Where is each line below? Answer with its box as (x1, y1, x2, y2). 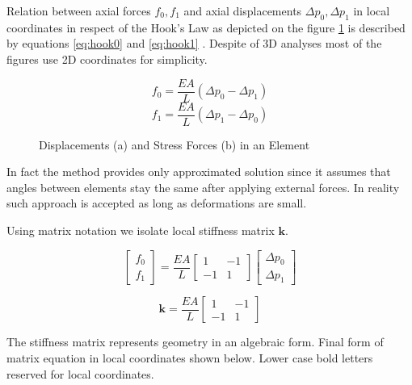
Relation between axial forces (6, 2, 151, 19)
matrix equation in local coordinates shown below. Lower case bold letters (6, 349, 373, 366)
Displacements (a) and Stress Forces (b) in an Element (39, 136, 310, 153)
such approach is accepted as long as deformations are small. (6, 195, 307, 211)
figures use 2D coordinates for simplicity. (6, 50, 208, 67)
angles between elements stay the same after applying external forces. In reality (6, 178, 400, 195)
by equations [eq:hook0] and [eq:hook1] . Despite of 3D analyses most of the (6, 35, 382, 52)
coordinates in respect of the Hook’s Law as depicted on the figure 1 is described (6, 19, 406, 36)
